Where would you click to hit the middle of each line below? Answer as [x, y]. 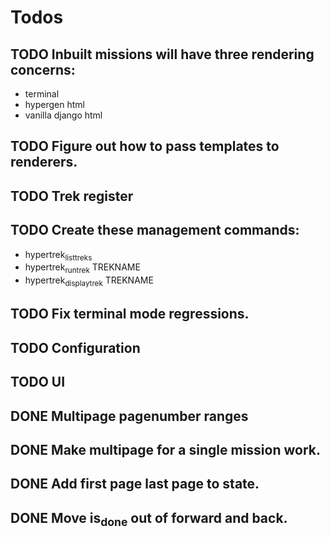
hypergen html [54, 104]
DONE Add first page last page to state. [135, 484]
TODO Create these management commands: [155, 230]
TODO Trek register [72, 196]
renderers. [44, 162]
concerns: [43, 69]
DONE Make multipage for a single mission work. [165, 449]
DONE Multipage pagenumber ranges [129, 416]
